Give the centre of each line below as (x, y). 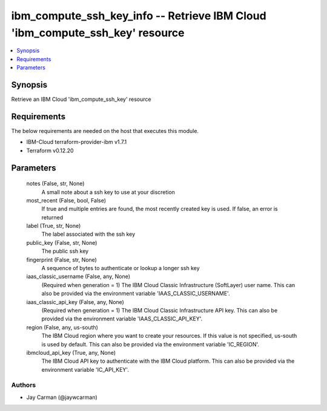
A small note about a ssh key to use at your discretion (108, 192)
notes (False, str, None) (55, 184)
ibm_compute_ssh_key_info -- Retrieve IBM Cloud (139, 16)
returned (52, 217)
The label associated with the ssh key (88, 234)
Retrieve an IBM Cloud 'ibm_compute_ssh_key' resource (81, 99)
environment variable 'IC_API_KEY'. (85, 369)
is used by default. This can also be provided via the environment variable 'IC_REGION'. (150, 344)
